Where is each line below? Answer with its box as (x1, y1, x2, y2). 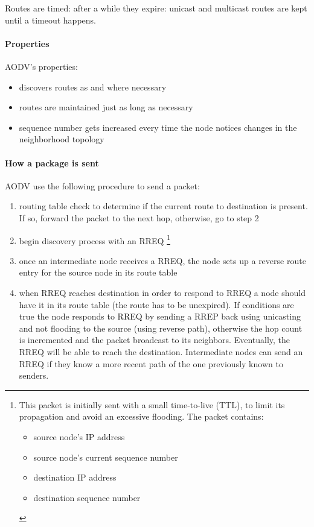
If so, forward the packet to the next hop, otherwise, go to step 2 (19, 211, 259, 224)
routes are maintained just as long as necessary (19, 101, 193, 113)
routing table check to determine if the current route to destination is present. (19, 200, 308, 212)
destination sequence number (33, 491, 141, 503)
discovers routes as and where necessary (19, 80, 167, 93)
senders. (19, 369, 49, 382)
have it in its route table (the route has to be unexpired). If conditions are (19, 298, 294, 311)
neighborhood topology (19, 133, 104, 145)
